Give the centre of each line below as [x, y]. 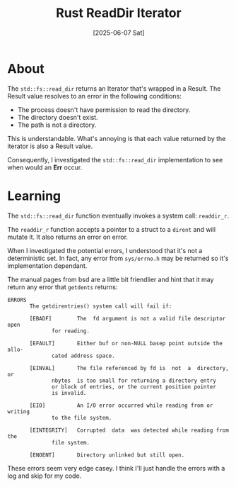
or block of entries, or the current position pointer [134, 387]
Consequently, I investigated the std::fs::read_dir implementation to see [115, 159]
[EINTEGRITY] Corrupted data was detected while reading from [129, 430]
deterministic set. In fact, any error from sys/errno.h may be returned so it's [118, 258]
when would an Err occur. [45, 167]
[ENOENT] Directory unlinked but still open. [107, 455]
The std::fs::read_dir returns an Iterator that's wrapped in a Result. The [114, 88]
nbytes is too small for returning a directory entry [134, 381]
